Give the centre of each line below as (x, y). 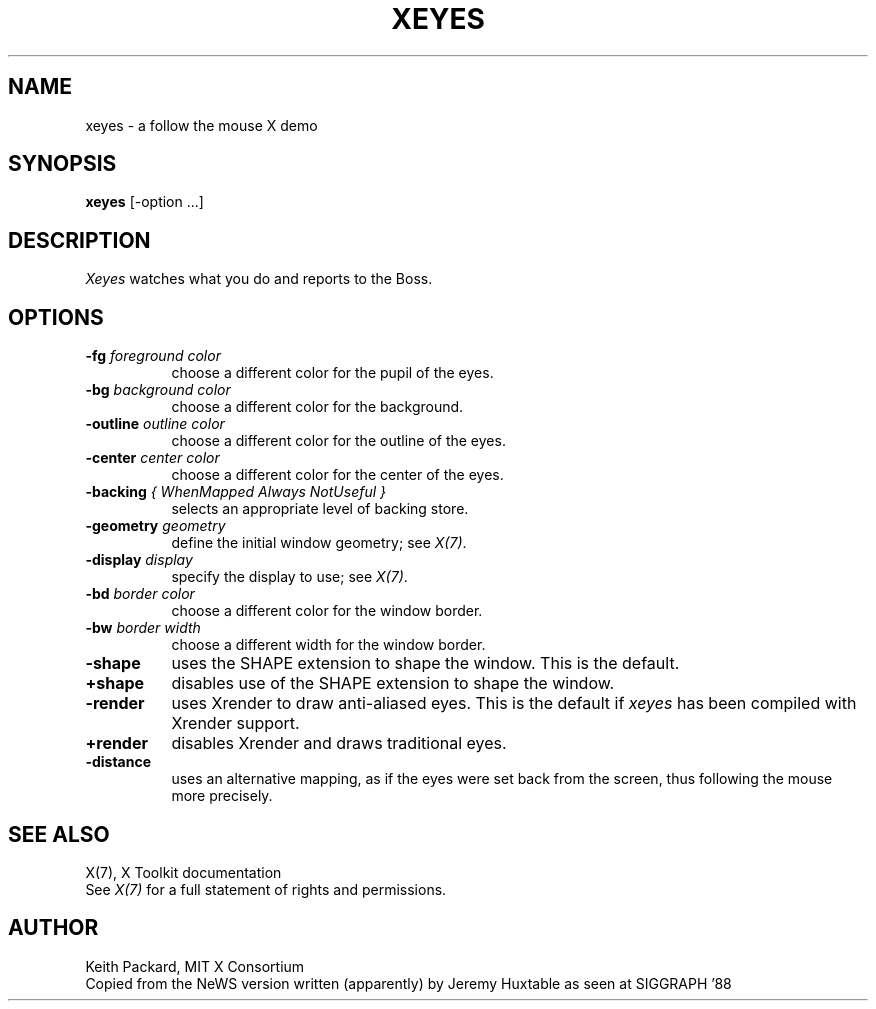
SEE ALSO (59, 834)
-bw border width (143, 628)
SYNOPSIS (62, 164)
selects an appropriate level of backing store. (320, 509)
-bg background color (158, 390)
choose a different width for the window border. (328, 645)
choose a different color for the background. (317, 407)
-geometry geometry (155, 526)
